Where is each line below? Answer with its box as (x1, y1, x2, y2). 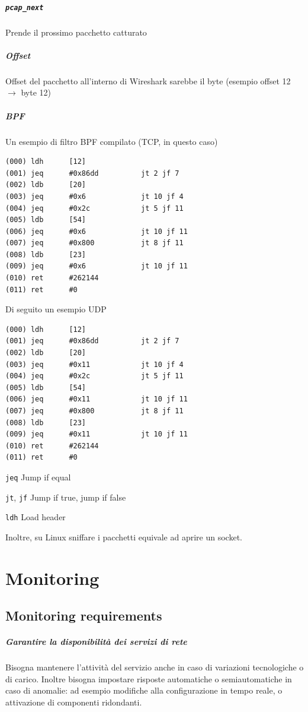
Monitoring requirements (5, 606, 162, 625)
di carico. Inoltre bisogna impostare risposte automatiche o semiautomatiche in (5, 672, 292, 685)
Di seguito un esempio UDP (5, 303, 107, 315)
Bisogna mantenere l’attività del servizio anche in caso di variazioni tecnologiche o (5, 661, 304, 673)
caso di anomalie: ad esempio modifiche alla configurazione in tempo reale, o (5, 684, 283, 697)
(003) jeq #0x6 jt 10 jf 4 (5, 192, 184, 201)
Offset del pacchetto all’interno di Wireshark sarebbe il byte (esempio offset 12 (5, 74, 291, 87)
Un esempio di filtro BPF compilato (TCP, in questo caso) (5, 135, 218, 147)
